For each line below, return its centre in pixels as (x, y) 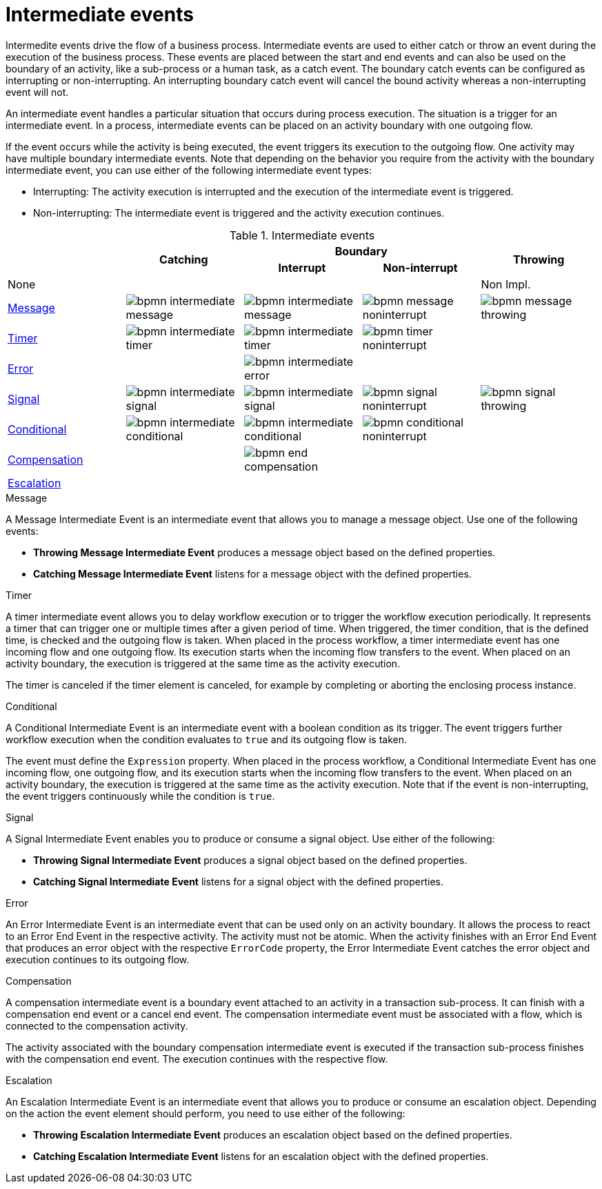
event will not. (37, 92)
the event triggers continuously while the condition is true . (140, 796)
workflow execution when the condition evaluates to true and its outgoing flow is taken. (207, 739)
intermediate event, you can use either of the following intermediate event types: (189, 170)
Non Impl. (506, 284)
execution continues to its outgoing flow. (98, 959)
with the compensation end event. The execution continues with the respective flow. (197, 1059)
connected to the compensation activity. (97, 1025)
